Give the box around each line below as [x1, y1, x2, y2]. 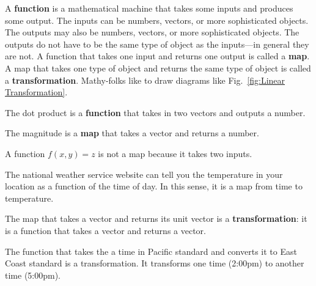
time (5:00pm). [5, 268, 61, 281]
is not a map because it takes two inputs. [98, 147, 252, 159]
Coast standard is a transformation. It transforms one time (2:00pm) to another [5, 257, 304, 269]
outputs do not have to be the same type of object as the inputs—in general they [5, 37, 309, 50]
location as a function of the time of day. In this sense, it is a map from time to [5, 180, 303, 193]
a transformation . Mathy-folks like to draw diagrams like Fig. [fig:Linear [5, 73, 285, 86]
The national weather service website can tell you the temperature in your [5, 167, 283, 180]
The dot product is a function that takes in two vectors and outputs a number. [5, 106, 306, 119]
